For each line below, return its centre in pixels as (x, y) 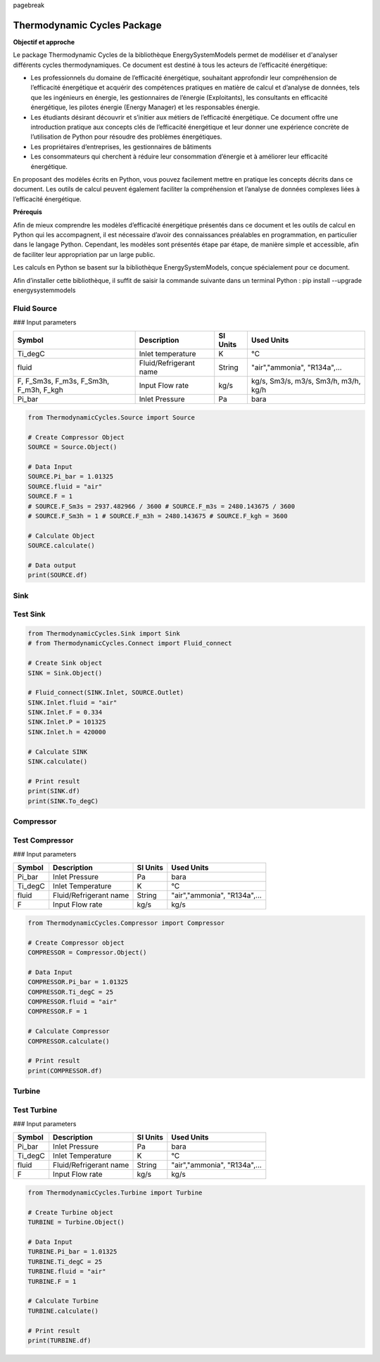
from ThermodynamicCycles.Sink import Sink (104, 633)
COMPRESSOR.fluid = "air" (72, 1002)
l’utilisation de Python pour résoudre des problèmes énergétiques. (126, 137)
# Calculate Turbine (63, 1301)
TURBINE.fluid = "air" (67, 1272)
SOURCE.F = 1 (50, 497)
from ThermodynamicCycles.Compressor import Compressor (126, 923)
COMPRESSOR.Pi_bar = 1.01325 (78, 982)
